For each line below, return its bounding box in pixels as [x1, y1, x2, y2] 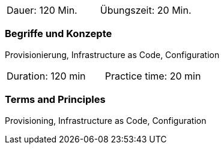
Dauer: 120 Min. [7, 4, 77, 16]
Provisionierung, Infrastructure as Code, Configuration [5, 49, 220, 60]
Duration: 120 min [7, 69, 86, 82]
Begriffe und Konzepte [5, 28, 112, 40]
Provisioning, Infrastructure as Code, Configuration [5, 115, 207, 126]
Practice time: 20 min [104, 69, 201, 82]
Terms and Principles [5, 93, 106, 106]
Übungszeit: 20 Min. [100, 4, 192, 16]
